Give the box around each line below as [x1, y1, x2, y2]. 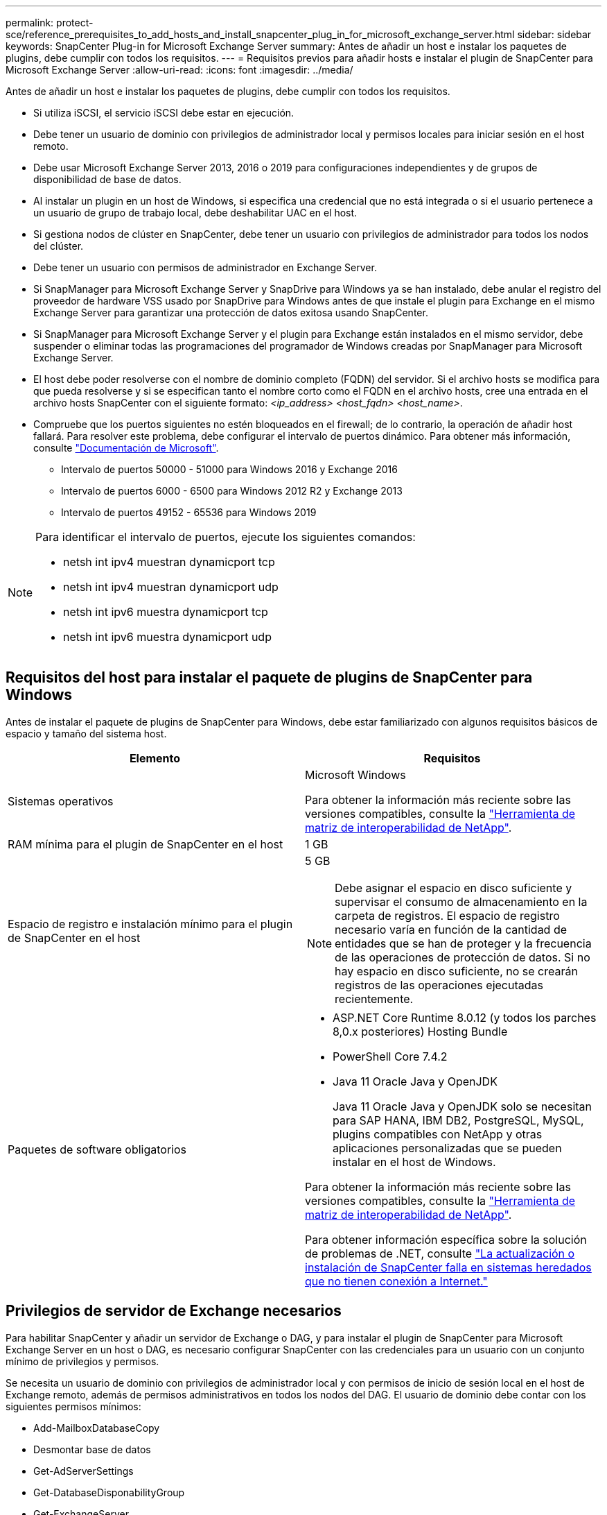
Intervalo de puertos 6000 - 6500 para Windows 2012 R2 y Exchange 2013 [61, 485, 403, 497]
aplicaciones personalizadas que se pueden [333, 1140, 562, 1155]
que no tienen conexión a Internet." [305, 1274, 488, 1288]
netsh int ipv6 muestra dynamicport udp [63, 630, 272, 644]
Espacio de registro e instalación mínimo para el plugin [8, 916, 293, 931]
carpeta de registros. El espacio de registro [335, 908, 560, 923]
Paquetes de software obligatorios [8, 1142, 187, 1156]
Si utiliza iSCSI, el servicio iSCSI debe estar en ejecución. [33, 107, 294, 119]
